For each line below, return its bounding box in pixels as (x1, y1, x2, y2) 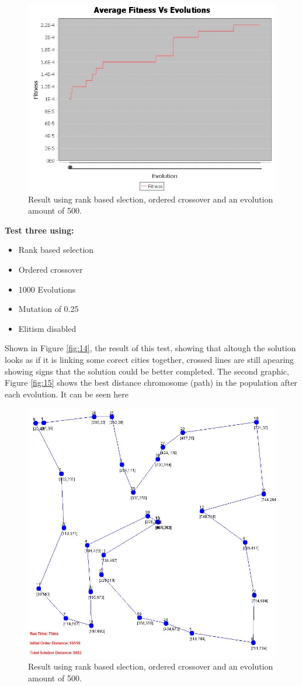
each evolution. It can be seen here (5, 387, 129, 400)
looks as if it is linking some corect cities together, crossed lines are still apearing (5, 353, 294, 365)
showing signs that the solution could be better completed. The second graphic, (5, 365, 289, 377)
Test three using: (5, 224, 74, 236)
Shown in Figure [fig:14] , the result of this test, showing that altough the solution (5, 342, 296, 354)
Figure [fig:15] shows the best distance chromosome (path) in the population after (5, 376, 297, 389)
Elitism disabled (18, 322, 77, 334)
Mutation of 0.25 (18, 303, 79, 315)
